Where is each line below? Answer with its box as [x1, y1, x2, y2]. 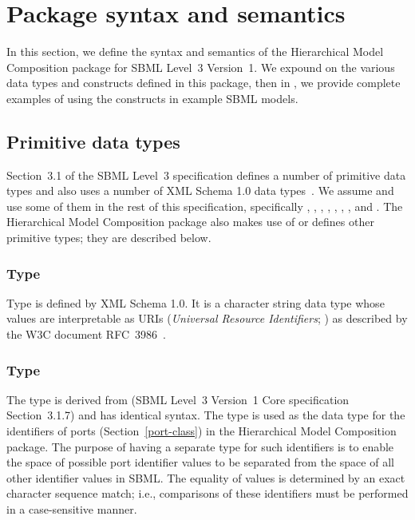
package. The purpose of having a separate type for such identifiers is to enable [6, 438, 394, 455]
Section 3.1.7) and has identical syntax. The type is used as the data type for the [6, 407, 405, 423]
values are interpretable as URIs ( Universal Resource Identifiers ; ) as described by [6, 310, 408, 327]
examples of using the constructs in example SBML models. [6, 89, 298, 106]
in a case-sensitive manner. [6, 501, 137, 518]
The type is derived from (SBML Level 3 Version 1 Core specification [6, 391, 350, 407]
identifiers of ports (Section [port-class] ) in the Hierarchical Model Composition [6, 423, 397, 439]
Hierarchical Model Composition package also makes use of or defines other [6, 213, 374, 230]
